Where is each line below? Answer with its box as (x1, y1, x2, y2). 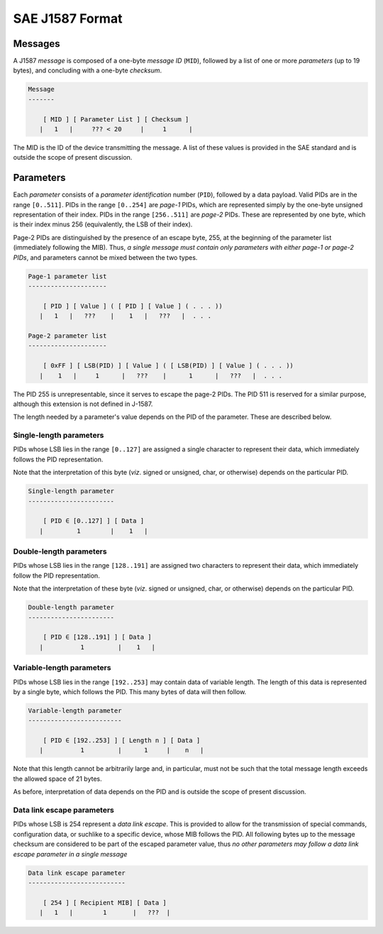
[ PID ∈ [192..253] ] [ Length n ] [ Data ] (43, 737, 201, 745)
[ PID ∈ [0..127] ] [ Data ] (43, 517, 145, 525)
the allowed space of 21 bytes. (13, 774, 102, 783)
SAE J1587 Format (13, 11, 123, 26)
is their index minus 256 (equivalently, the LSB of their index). (13, 220, 193, 229)
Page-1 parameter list (28, 272, 107, 280)
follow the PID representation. (13, 571, 101, 580)
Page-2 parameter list (28, 331, 107, 340)
